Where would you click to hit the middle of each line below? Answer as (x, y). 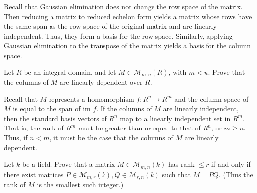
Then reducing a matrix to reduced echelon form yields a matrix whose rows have (128, 16)
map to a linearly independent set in (175, 118)
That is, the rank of (34, 128)
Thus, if (16, 137)
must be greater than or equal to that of (139, 128)
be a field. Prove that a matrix (69, 164)
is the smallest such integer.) (80, 184)
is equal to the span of (47, 108)
